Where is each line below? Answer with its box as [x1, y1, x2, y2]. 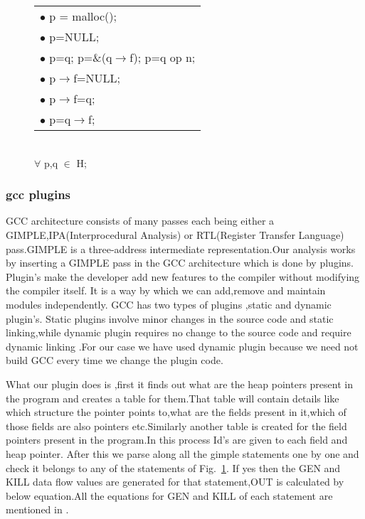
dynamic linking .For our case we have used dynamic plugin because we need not [6, 338, 359, 353]
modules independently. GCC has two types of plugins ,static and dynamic [6, 296, 332, 311]
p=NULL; [49, 28, 100, 45]
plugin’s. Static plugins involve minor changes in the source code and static [6, 311, 334, 326]
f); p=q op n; [129, 49, 196, 65]
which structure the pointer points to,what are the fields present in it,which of [6, 405, 347, 419]
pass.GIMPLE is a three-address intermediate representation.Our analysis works [6, 241, 356, 256]
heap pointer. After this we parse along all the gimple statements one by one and [6, 446, 359, 461]
